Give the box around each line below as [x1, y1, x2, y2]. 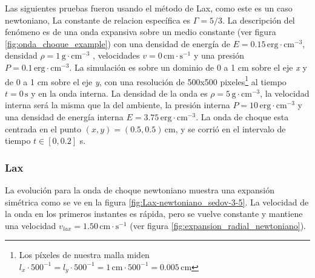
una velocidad [5, 219, 56, 231]
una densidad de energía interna [5, 111, 124, 123]
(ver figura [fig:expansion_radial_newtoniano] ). [130, 219, 307, 231]
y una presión [193, 49, 244, 62]
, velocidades [93, 49, 140, 62]
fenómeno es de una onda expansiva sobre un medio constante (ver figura [5, 25, 276, 38]
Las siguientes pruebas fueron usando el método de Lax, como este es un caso [5, 2, 293, 14]
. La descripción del [222, 13, 295, 26]
